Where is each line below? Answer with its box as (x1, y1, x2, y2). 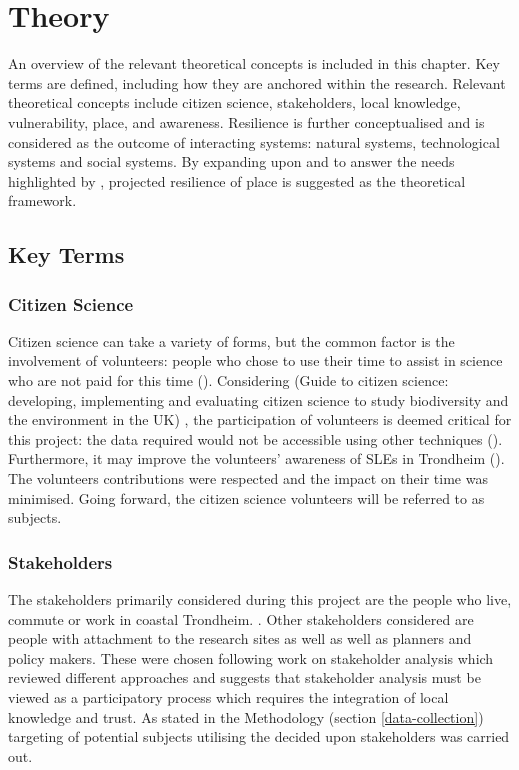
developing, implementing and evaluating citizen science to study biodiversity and (8, 389, 509, 410)
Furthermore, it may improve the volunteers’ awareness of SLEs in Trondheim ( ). (8, 448, 505, 469)
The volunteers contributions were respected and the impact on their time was (8, 468, 488, 489)
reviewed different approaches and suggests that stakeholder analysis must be (8, 667, 481, 688)
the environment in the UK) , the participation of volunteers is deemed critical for (8, 409, 512, 430)
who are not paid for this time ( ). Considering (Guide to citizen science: (8, 370, 449, 391)
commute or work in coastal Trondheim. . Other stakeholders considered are (8, 608, 474, 629)
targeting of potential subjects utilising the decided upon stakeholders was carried (8, 726, 510, 747)
